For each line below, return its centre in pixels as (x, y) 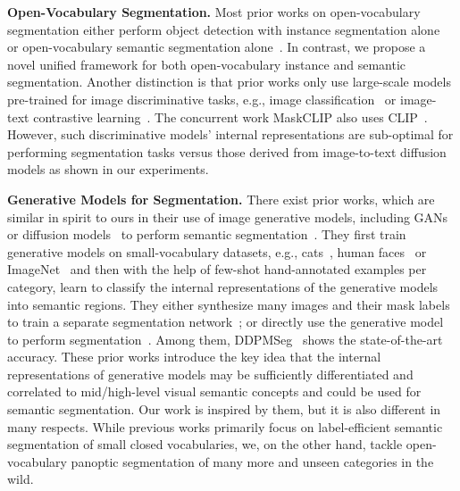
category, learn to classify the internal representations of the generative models (223, 286)
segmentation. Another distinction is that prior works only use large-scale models (229, 82)
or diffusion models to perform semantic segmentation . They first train (207, 234)
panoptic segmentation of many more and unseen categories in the (252, 461)
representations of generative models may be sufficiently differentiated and (210, 374)
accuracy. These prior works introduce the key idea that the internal (194, 357)
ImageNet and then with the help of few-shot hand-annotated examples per (217, 269)
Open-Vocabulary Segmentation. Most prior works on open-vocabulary (214, 12)
